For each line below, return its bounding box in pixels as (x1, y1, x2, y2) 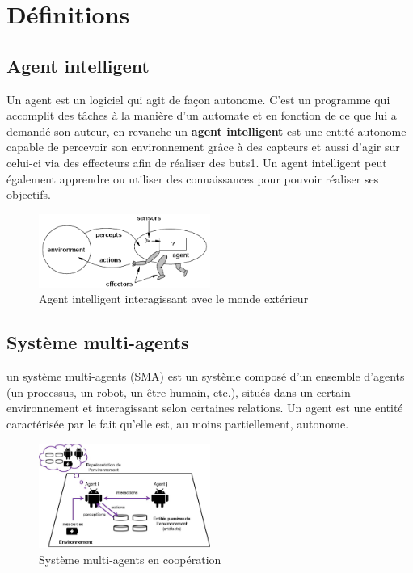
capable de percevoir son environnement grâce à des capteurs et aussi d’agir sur (6, 138, 400, 155)
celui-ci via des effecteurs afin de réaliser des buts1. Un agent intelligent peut (6, 154, 387, 171)
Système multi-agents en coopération (39, 551, 221, 568)
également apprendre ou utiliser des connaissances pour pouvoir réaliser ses (6, 170, 379, 187)
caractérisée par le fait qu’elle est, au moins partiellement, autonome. (6, 415, 349, 432)
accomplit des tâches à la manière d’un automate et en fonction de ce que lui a (6, 107, 397, 124)
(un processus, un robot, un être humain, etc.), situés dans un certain (6, 383, 351, 400)
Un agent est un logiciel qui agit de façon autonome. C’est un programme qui (6, 91, 390, 107)
